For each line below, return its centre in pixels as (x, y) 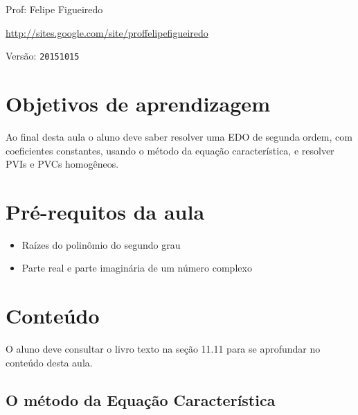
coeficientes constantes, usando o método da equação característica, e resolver (170, 150)
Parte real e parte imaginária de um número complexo (137, 268)
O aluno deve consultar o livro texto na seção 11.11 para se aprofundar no (163, 349)
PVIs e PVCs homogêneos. (62, 164)
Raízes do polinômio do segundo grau (101, 244)
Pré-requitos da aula (105, 211)
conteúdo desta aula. (49, 362)
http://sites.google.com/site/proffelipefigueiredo (107, 32)
